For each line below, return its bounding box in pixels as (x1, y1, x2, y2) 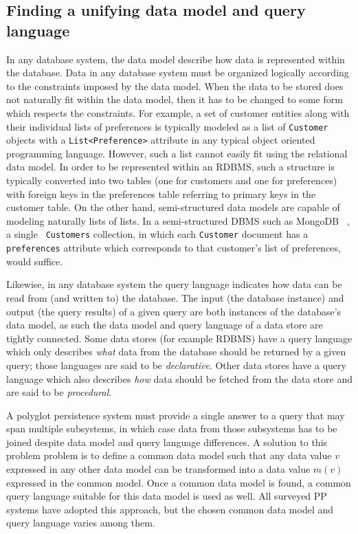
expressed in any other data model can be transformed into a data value (6, 462, 311, 476)
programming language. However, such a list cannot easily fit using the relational (6, 146, 348, 160)
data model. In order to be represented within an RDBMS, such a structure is (6, 159, 335, 174)
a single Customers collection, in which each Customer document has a (6, 227, 309, 241)
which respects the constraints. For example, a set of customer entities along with (6, 105, 350, 120)
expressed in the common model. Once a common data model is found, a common (6, 475, 351, 489)
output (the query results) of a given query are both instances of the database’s (6, 304, 342, 318)
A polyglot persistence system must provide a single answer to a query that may (6, 408, 345, 422)
